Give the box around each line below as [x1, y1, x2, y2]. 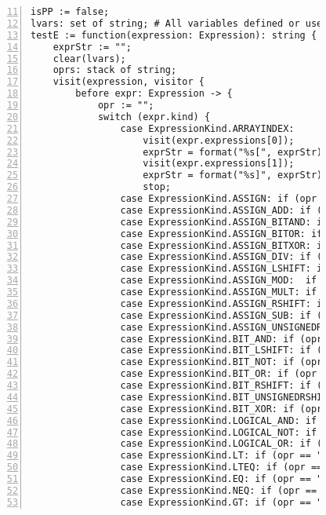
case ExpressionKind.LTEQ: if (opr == [120, 462, 323, 473]
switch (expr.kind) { [97, 111, 211, 122]
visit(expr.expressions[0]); [143, 134, 295, 146]
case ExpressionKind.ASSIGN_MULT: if [120, 287, 317, 298]
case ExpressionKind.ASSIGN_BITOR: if [120, 228, 323, 239]
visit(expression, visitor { [53, 76, 205, 88]
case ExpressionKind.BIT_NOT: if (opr [120, 356, 323, 368]
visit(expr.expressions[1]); [143, 158, 295, 170]
